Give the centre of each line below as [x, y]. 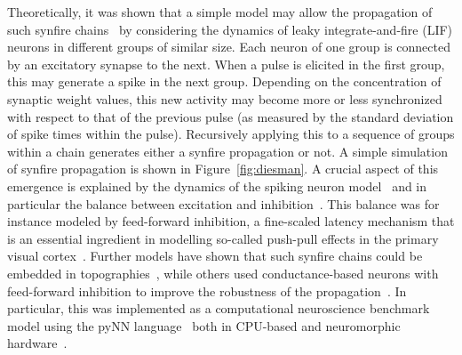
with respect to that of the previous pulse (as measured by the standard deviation [231, 116]
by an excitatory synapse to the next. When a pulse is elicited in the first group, [226, 64]
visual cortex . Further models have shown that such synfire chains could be [215, 256]
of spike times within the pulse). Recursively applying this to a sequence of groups [231, 134]
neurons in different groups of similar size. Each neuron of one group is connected [229, 47]
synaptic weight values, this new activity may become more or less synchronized [225, 98]
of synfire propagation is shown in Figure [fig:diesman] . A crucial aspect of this [223, 169]
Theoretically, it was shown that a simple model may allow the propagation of [220, 12]
